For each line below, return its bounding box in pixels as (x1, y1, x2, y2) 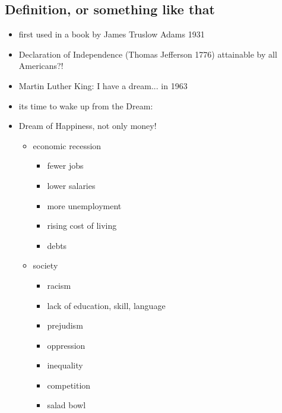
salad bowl (47, 399, 86, 411)
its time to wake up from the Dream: (18, 99, 153, 112)
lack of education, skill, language (47, 299, 166, 311)
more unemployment (47, 199, 122, 212)
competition (47, 379, 91, 391)
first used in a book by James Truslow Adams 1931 (18, 28, 205, 40)
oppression (47, 339, 85, 351)
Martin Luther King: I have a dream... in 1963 (18, 79, 188, 92)
